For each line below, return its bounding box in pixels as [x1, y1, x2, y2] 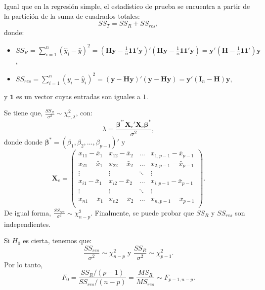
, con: [76, 108, 92, 118]
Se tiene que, [4, 108, 43, 118]
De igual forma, [4, 207, 51, 217]
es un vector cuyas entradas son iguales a [16, 91, 141, 101]
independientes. [4, 218, 51, 229]
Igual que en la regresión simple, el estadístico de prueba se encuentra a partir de [4, 1, 250, 11]
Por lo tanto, [4, 259, 43, 269]
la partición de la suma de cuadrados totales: [4, 10, 140, 21]
